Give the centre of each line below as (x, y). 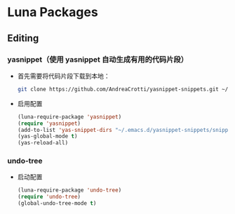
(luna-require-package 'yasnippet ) (69, 116)
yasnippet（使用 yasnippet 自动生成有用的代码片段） (98, 59)
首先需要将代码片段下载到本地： (63, 76)
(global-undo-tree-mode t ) (57, 203)
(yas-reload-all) (43, 143)
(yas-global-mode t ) (47, 136)
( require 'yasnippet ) (49, 123)
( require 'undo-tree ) (49, 197)
